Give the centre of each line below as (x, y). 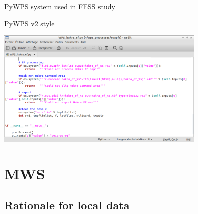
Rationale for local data (67, 205)
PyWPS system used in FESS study (60, 6)
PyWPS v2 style (29, 23)
